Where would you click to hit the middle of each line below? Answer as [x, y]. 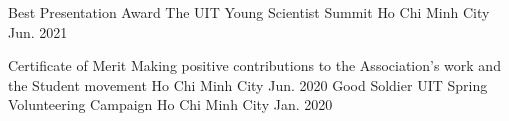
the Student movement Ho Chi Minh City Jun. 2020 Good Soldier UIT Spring [248, 84]
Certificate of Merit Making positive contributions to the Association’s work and [254, 65]
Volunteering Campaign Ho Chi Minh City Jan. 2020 [170, 104]
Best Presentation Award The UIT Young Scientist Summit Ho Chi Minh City [249, 12]
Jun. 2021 [38, 31]
